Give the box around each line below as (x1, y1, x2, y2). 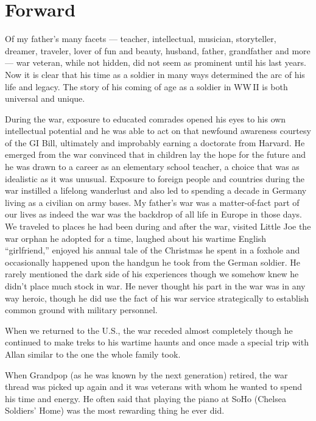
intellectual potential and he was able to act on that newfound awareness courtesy (5, 124, 311, 137)
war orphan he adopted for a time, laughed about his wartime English (5, 232, 267, 244)
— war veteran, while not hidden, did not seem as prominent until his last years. (5, 56, 306, 69)
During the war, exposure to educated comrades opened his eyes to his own (5, 112, 286, 125)
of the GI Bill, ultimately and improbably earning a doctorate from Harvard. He (5, 136, 305, 149)
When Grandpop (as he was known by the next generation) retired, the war (5, 368, 288, 381)
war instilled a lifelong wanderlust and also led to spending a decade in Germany (5, 184, 307, 197)
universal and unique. (5, 92, 85, 105)
